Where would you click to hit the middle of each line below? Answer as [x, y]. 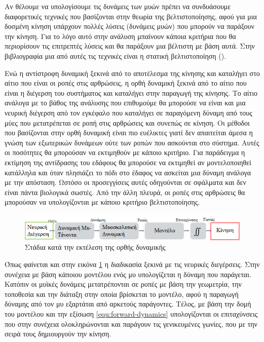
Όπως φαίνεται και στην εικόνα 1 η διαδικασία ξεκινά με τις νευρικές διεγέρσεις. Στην [132, 264]
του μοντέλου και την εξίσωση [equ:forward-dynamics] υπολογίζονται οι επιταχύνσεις [131, 313]
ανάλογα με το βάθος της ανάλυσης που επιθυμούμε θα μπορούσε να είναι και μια [125, 103]
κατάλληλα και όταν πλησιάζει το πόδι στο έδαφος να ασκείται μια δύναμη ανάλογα [128, 172]
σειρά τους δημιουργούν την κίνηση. [58, 334]
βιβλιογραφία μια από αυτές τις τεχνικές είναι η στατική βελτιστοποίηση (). [116, 55]
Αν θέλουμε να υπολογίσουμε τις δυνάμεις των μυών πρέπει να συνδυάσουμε [118, 6]
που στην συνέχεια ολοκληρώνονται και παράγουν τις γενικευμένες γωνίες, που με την [131, 324]
